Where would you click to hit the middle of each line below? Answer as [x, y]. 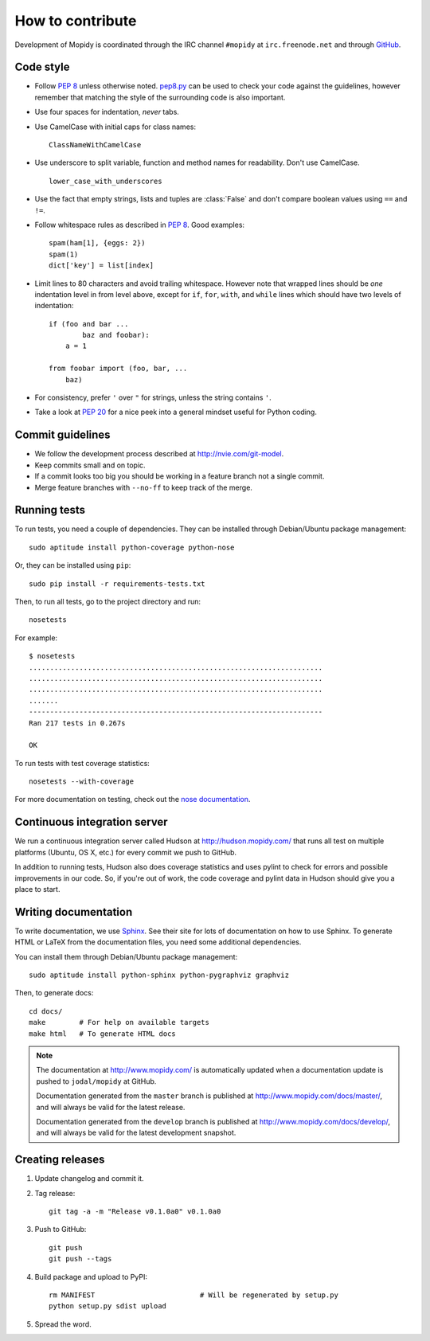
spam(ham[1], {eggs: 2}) [97, 243]
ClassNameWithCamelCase [95, 145]
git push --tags [80, 1259]
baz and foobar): [116, 335]
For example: [36, 638]
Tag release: [55, 1193]
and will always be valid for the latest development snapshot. [136, 1133]
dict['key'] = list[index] [102, 266]
